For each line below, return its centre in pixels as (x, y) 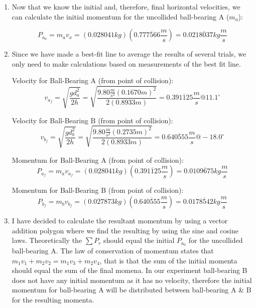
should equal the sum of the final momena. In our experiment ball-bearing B (130, 270)
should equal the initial (139, 240)
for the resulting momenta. (53, 300)
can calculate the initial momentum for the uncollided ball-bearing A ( (120, 16)
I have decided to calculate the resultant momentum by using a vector (120, 221)
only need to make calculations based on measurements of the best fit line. (126, 63)
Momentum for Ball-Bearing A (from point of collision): (98, 160)
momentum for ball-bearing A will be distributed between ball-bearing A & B (132, 290)
